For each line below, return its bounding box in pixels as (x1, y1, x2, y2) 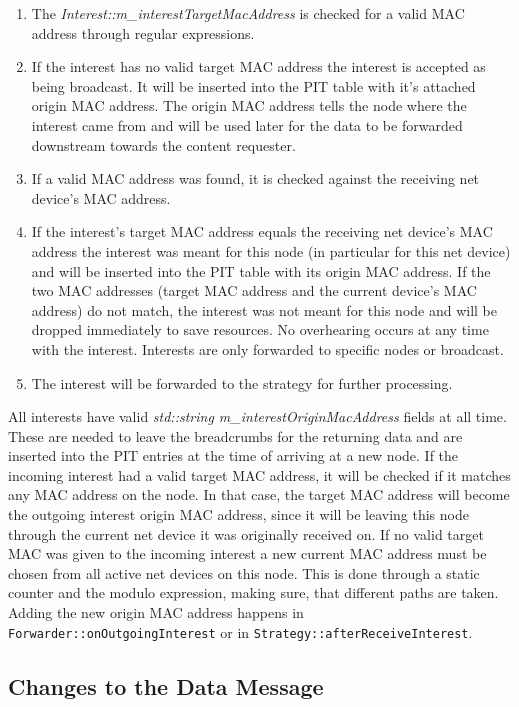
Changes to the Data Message (8, 670, 324, 701)
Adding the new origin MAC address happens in (8, 602, 304, 623)
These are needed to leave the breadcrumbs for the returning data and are (8, 425, 463, 446)
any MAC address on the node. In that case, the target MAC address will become (8, 484, 510, 505)
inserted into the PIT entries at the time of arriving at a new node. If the (8, 445, 459, 466)
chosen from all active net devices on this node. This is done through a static (8, 562, 480, 583)
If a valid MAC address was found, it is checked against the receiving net (31, 168, 480, 189)
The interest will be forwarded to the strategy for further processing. (31, 372, 453, 393)
